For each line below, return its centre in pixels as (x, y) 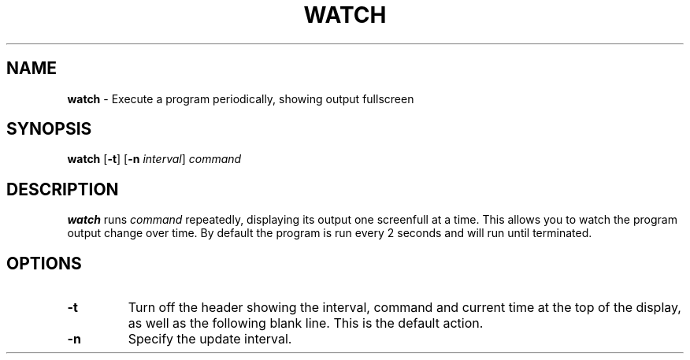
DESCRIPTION (63, 189)
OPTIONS (44, 263)
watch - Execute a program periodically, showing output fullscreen (241, 98)
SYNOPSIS (49, 129)
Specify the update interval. (210, 339)
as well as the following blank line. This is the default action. (306, 323)
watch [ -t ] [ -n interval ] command (154, 159)
